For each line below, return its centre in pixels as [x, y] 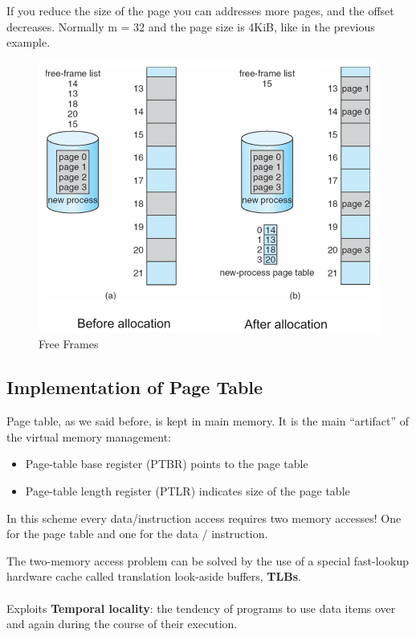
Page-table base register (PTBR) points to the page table [167, 464]
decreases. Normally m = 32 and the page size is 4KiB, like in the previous [191, 26]
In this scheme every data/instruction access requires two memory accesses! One [204, 518]
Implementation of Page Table [135, 387]
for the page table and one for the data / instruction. [137, 534]
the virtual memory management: [89, 436]
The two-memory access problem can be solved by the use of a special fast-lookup [208, 560]
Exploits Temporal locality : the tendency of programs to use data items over [201, 608]
